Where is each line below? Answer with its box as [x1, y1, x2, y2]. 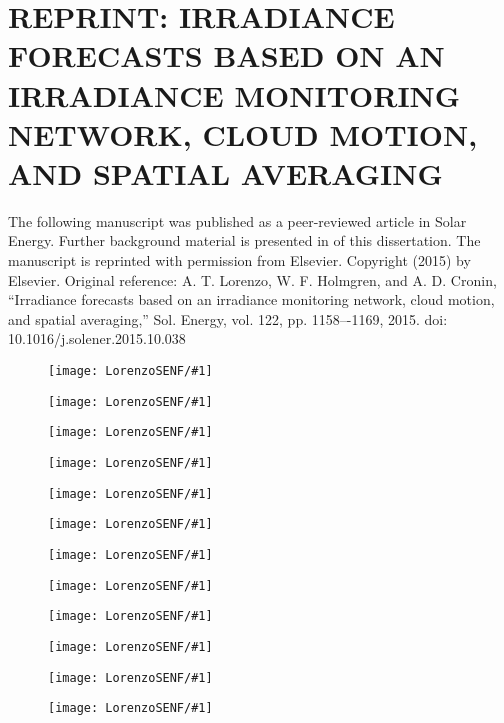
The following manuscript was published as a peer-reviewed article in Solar [8, 210, 467, 231]
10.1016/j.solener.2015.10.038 [8, 328, 186, 349]
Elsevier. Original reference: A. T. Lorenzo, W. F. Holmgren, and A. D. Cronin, [8, 269, 497, 290]
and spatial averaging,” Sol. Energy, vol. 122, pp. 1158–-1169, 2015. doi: [8, 308, 448, 329]
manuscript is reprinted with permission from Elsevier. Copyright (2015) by [8, 250, 471, 271]
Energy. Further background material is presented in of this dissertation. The [8, 230, 481, 251]
